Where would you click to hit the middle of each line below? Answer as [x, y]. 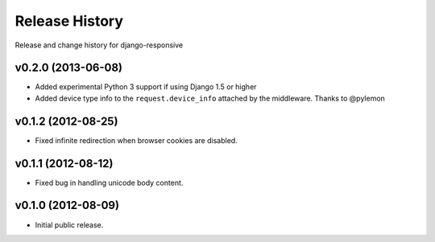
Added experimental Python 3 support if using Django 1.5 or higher [146, 87]
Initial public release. [69, 224]
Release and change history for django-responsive [99, 45]
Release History [69, 21]
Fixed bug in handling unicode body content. [109, 183]
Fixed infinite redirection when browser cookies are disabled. [136, 140]
